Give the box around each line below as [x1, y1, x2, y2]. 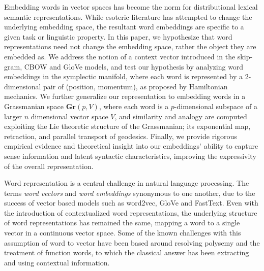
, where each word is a [99, 100, 169, 111]
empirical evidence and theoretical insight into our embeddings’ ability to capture [4, 141, 258, 151]
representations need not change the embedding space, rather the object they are [4, 41, 256, 52]
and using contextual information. [4, 257, 110, 267]
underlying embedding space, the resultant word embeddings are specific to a [4, 21, 244, 32]
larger [4, 111, 22, 121]
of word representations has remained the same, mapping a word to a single [4, 217, 240, 228]
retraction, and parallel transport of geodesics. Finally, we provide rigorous [4, 130, 237, 141]
